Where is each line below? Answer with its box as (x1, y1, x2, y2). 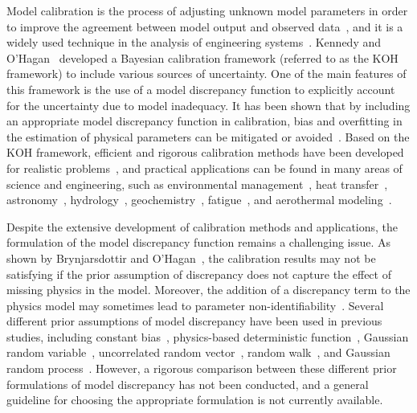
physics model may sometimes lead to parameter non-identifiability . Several (6, 296, 384, 313)
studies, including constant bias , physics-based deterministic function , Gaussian (6, 328, 409, 345)
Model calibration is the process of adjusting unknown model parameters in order (6, 2, 408, 18)
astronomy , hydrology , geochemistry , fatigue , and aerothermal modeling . (6, 191, 392, 208)
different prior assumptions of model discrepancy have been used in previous (6, 313, 382, 329)
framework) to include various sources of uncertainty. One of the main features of (6, 65, 407, 82)
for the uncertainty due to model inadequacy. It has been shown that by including (6, 96, 411, 113)
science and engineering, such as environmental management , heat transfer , (6, 175, 388, 192)
